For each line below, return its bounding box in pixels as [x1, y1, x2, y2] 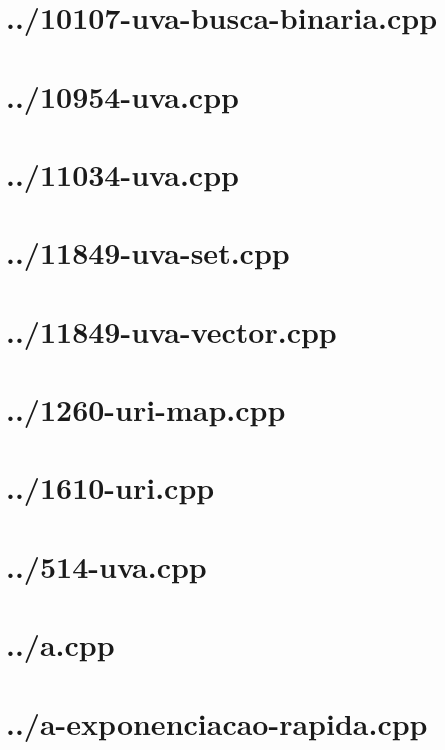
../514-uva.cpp [6, 545, 207, 586]
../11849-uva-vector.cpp [6, 310, 337, 351]
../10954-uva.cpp [6, 75, 239, 116]
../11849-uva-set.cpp [6, 232, 290, 273]
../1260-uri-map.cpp [6, 389, 286, 430]
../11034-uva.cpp [6, 153, 239, 194]
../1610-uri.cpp [6, 467, 215, 508]
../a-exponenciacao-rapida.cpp [6, 702, 428, 743]
